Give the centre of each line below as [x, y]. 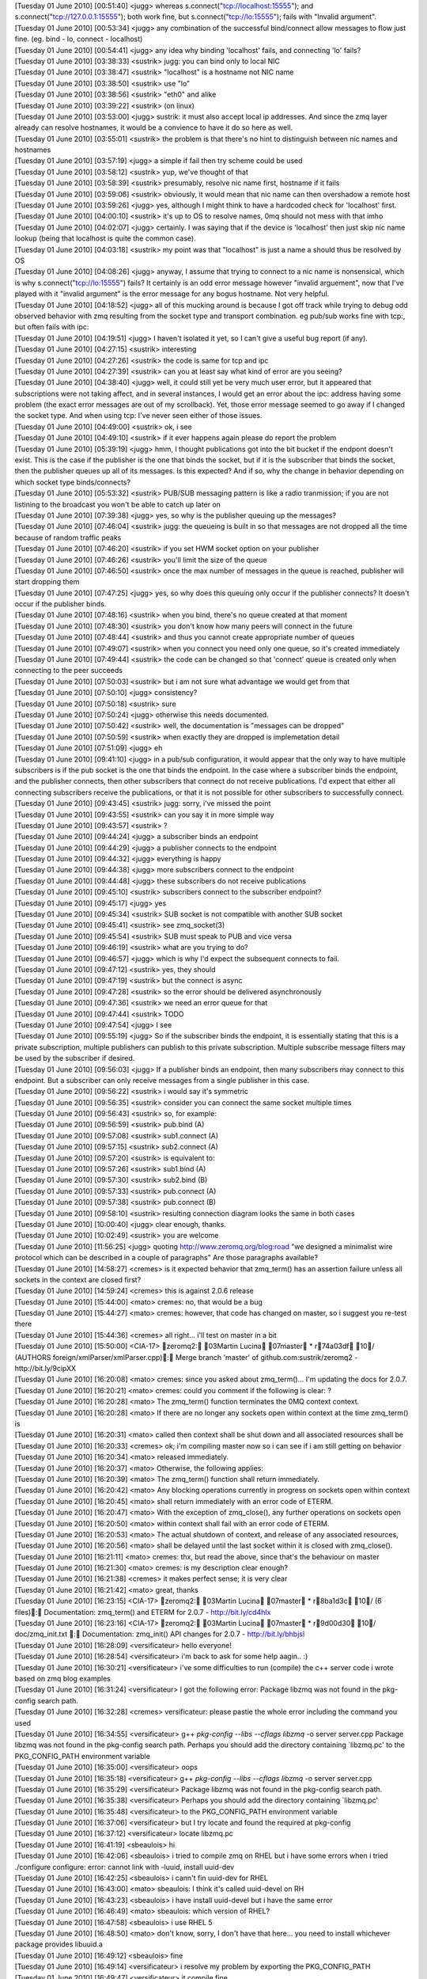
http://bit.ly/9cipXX [45, 1369]
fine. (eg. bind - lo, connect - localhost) [79, 39]
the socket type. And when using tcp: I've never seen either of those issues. [138, 416]
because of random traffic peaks [68, 537]
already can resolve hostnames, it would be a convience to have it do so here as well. [154, 127]
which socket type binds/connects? [72, 482]
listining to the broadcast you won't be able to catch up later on [118, 504]
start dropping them [47, 582]
